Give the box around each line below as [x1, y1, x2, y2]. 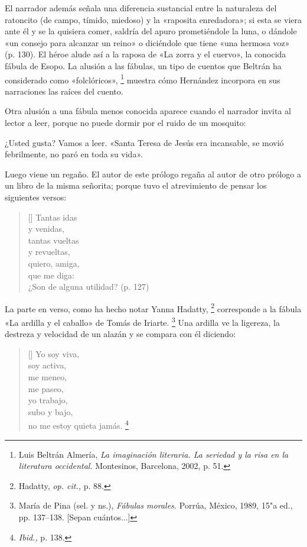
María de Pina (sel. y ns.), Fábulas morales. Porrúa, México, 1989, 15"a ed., [18, 499, 293, 512]
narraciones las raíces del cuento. [5, 85, 123, 97]
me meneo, [28, 371, 67, 383]
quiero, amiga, [28, 257, 80, 269]
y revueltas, [28, 245, 70, 258]
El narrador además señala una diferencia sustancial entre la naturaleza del [5, 2, 277, 14]
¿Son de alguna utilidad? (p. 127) [28, 280, 149, 293]
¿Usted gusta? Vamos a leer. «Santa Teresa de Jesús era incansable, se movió [5, 136, 284, 148]
